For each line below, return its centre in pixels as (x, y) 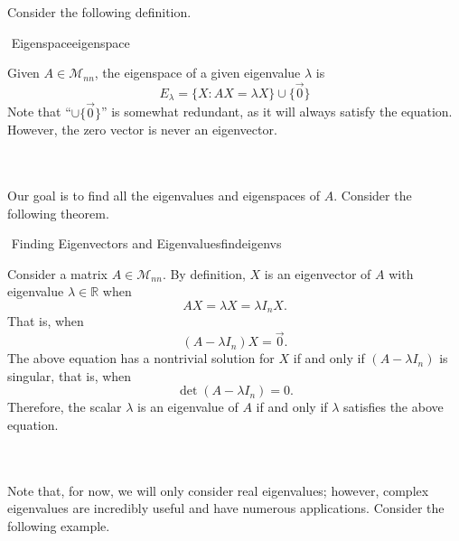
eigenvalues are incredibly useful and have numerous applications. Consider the (226, 508)
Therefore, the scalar (65, 407)
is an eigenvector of (318, 273)
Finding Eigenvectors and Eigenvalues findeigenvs (146, 243)
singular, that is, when (70, 375)
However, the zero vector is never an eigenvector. (142, 130)
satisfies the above (393, 407)
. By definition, (204, 273)
